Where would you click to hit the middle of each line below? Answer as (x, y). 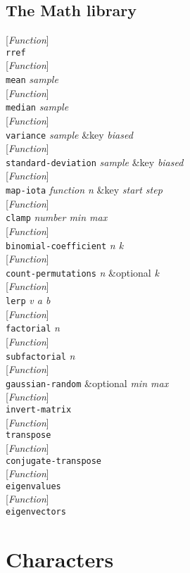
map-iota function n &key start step (84, 190)
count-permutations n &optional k (82, 272)
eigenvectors (36, 512)
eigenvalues (33, 486)
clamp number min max (57, 217)
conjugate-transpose (54, 461)
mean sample (32, 79)
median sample (37, 107)
